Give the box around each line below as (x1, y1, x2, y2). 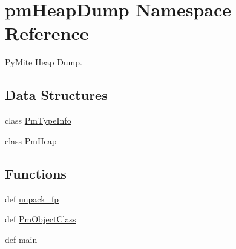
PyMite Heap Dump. (5, 56, 82, 68)
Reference (5, 21, 89, 45)
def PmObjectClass (5, 213, 76, 225)
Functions (5, 164, 67, 182)
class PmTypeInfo (5, 114, 71, 127)
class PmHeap (5, 134, 57, 147)
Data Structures (5, 85, 108, 104)
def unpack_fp (5, 192, 59, 205)
